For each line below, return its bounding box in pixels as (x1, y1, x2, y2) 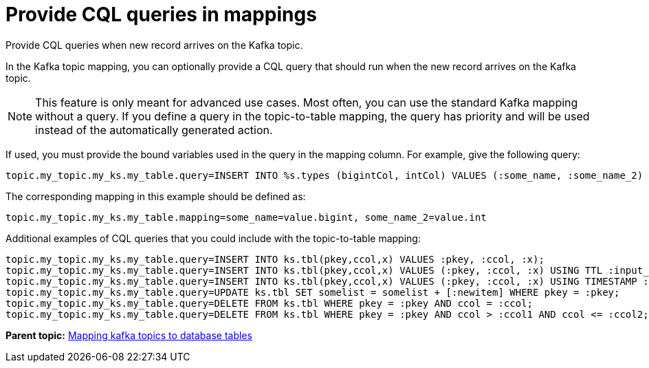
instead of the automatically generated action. (35, 122, 273, 137)
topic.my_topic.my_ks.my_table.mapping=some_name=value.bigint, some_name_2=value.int (5, 211, 487, 223)
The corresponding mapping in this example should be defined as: (5, 190, 306, 202)
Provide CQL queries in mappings (5, 3, 317, 26)
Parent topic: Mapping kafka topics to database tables (5, 329, 252, 341)
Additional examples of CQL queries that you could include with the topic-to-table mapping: (5, 232, 421, 244)
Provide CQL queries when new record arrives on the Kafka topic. (5, 39, 303, 51)
